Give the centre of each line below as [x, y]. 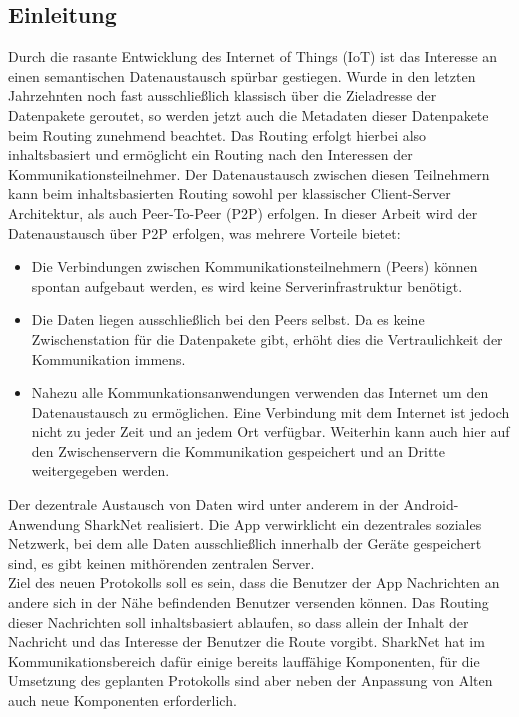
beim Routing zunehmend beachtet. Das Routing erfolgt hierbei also [217, 134]
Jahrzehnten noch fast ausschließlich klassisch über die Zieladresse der [222, 95]
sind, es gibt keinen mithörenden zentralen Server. [161, 562]
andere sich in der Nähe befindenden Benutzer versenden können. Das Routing [248, 602]
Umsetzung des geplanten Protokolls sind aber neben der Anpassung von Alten [250, 680]
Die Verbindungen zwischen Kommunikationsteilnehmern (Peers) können [254, 266]
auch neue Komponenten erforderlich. [122, 700]
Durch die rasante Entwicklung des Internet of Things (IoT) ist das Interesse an [253, 56]
